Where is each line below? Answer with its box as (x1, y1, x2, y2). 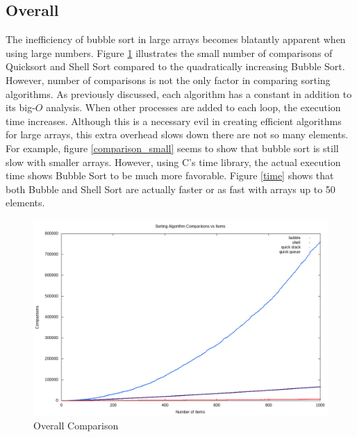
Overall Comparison (33, 418, 119, 432)
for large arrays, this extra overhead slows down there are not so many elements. (6, 127, 349, 142)
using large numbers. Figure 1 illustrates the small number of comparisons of (6, 45, 333, 60)
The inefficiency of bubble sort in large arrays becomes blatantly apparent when (6, 32, 346, 47)
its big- (6, 100, 35, 115)
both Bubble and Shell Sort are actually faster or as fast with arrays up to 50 (6, 181, 335, 196)
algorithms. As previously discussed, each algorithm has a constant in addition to (6, 86, 352, 101)
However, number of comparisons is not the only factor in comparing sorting (6, 72, 331, 87)
